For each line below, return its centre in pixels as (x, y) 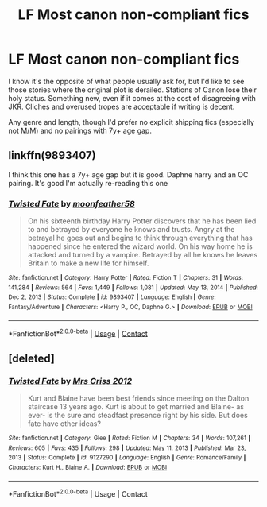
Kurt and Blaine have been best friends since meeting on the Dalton (138, 398)
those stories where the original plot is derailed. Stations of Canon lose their (132, 90)
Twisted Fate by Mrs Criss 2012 (70, 381)
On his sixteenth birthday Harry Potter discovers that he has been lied (142, 221)
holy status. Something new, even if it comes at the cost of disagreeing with (132, 98)
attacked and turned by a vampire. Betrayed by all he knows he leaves (143, 255)
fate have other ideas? (64, 424)
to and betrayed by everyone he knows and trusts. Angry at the (131, 230)
